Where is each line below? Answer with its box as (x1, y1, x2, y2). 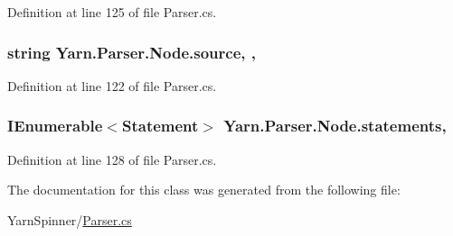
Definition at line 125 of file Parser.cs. (7, 3, 217, 21)
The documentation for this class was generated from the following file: (7, 180, 401, 199)
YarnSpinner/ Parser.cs (7, 210, 132, 229)
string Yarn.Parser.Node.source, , (7, 41, 256, 63)
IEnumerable (7, 114, 103, 137)
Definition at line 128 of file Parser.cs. (7, 150, 217, 168)
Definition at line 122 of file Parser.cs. (7, 76, 217, 95)
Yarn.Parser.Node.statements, (223, 114, 447, 137)
